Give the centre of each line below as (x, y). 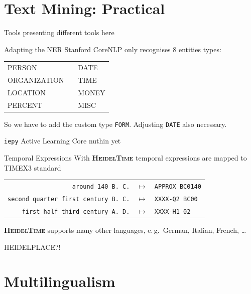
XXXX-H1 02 (172, 211)
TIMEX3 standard (33, 167)
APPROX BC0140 (178, 186)
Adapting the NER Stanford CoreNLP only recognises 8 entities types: (113, 49)
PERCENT (25, 105)
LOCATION (27, 92)
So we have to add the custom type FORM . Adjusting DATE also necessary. (115, 124)
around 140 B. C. (101, 186)
